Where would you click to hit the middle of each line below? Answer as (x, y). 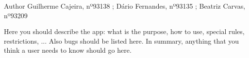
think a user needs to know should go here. (68, 50)
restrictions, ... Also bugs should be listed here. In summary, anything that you (122, 41)
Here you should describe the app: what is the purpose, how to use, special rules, (124, 31)
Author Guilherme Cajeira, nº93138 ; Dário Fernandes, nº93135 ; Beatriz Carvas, (125, 6)
